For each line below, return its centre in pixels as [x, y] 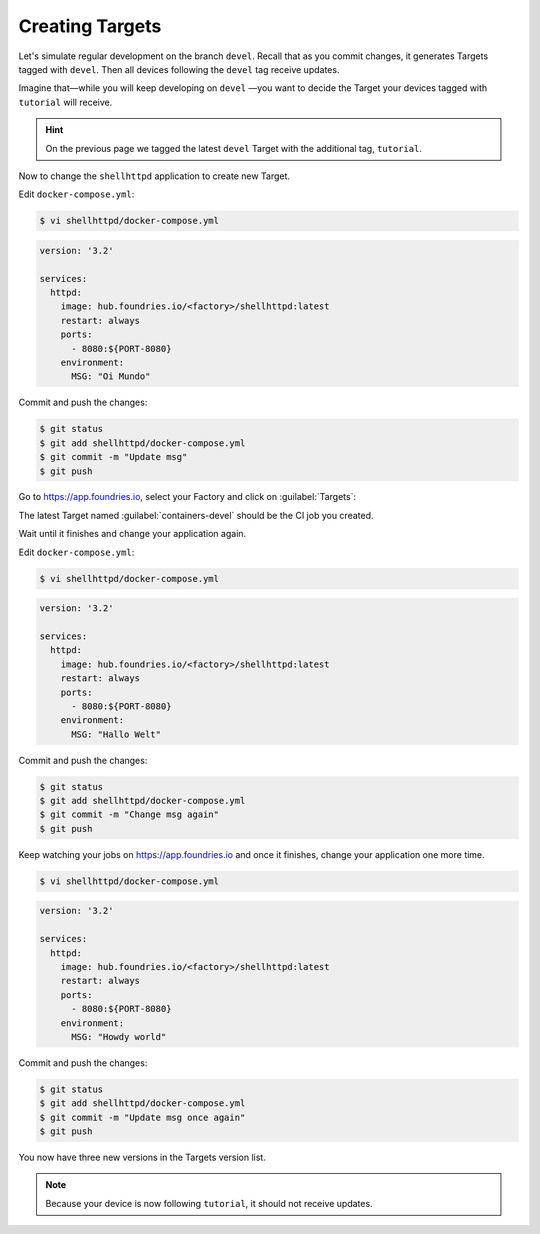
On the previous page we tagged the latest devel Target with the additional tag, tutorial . [233, 148]
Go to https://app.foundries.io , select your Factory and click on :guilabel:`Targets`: [187, 497]
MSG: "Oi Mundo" [111, 376]
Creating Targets [90, 26]
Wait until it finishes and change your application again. [132, 534]
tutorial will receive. [65, 102]
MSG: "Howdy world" [119, 1036]
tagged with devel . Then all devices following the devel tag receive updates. [179, 69]
